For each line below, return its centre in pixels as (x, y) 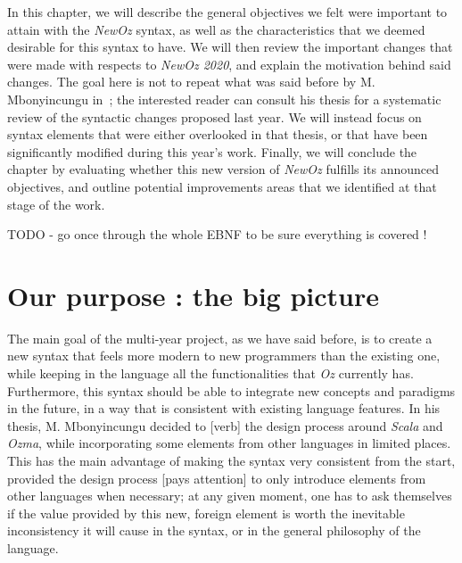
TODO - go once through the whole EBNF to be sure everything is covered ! (217, 234)
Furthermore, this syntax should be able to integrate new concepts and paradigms (231, 390)
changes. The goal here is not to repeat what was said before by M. (191, 82)
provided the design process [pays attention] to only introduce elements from (217, 478)
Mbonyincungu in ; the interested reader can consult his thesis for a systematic (224, 99)
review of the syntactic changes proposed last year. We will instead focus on (214, 116)
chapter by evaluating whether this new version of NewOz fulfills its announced (223, 169)
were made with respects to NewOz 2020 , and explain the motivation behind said (229, 64)
